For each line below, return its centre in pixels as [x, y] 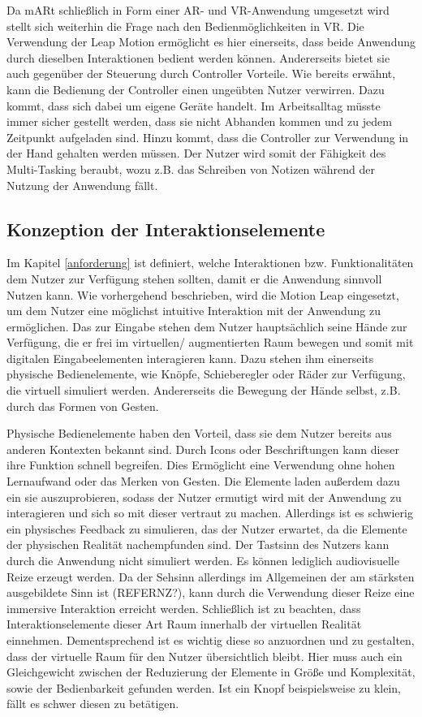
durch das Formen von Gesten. [83, 406]
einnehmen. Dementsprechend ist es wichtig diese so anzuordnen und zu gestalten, [211, 639]
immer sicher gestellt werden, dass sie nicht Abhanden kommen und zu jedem [199, 121]
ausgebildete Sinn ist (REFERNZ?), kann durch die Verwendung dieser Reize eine [211, 592]
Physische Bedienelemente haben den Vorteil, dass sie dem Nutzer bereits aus [199, 433]
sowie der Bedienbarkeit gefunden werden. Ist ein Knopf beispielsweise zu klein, [204, 687]
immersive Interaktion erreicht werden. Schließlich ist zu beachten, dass [184, 608]
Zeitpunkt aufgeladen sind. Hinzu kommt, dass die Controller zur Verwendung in [208, 137]
